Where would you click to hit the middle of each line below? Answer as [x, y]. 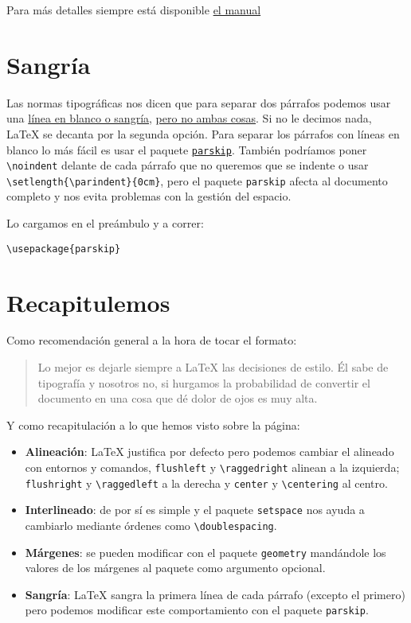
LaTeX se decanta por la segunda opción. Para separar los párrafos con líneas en [203, 133]
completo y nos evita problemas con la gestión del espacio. [149, 196]
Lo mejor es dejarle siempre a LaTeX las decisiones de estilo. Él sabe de [213, 367]
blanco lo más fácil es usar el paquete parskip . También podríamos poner [187, 149]
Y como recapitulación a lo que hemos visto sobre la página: [153, 424]
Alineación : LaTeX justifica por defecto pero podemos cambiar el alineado [209, 452]
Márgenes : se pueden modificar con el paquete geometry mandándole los [205, 552]
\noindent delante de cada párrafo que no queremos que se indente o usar [188, 165]
